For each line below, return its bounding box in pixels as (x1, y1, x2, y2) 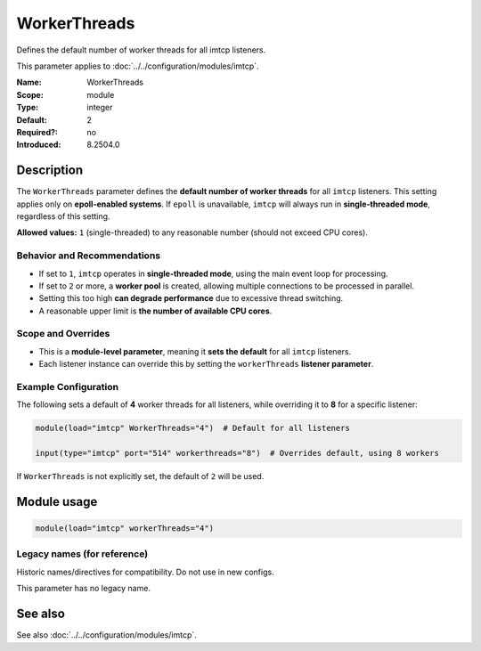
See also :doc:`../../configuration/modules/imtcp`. (16, 630, 198, 640)
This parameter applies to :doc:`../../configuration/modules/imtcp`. (16, 61, 259, 71)
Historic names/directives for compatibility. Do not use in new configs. (16, 566, 275, 577)
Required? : (16, 126, 58, 137)
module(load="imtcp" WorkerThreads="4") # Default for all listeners (35, 423, 351, 434)
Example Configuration (16, 380, 119, 393)
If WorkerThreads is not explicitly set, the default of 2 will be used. (16, 471, 265, 482)
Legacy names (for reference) (16, 548, 149, 560)
